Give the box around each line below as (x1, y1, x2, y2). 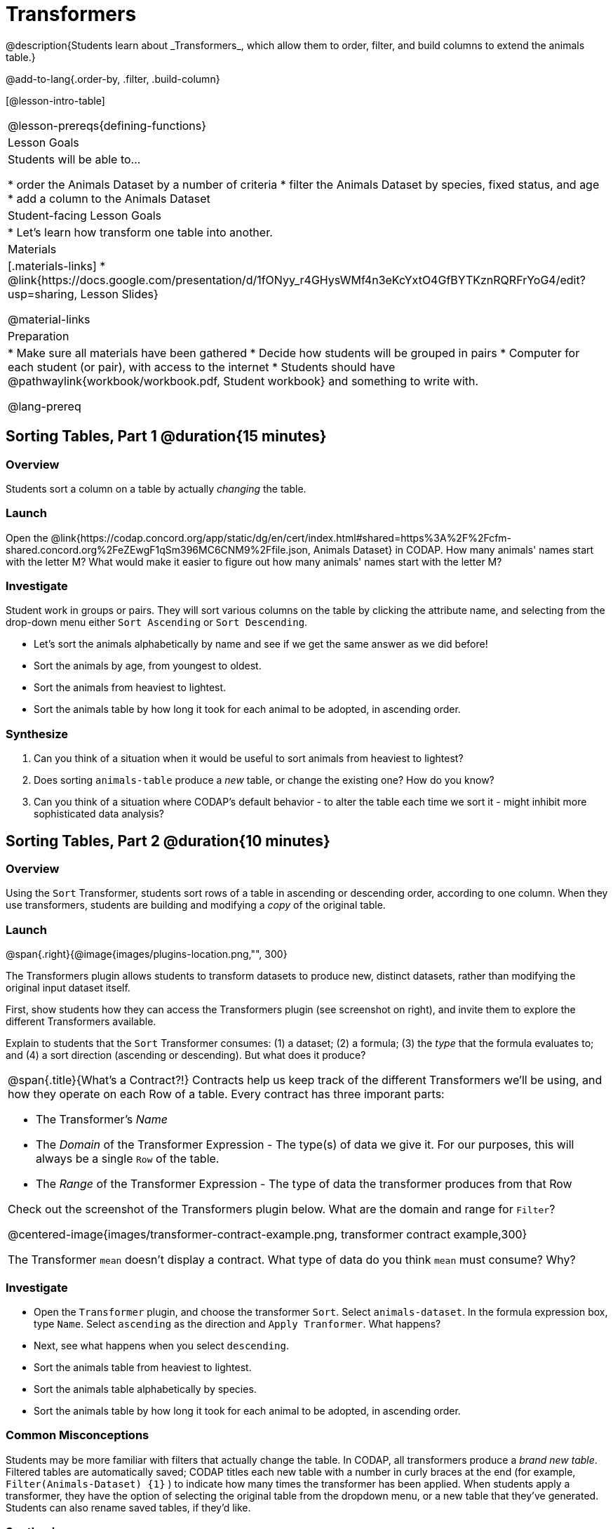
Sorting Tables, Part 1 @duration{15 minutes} (6, 427, 327, 446)
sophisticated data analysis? (34, 808, 165, 820)
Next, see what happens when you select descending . (34, 1339, 289, 1351)
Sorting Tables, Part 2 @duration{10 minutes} (6, 832, 330, 850)
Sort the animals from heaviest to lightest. (34, 681, 227, 694)
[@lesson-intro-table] (6, 94, 105, 107)
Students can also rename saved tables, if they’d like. (6, 1501, 251, 1514)
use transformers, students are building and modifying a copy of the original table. (6, 899, 386, 912)
